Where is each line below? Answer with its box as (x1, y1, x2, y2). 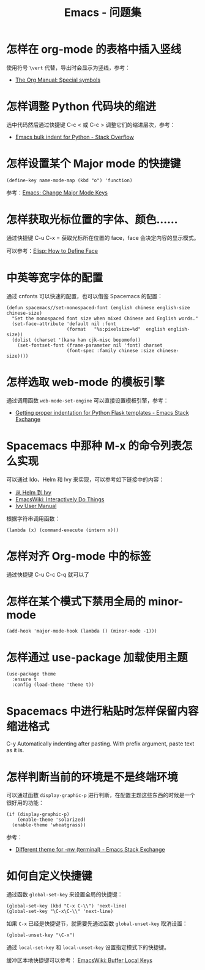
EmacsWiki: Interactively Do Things (15, 495, 105, 503)
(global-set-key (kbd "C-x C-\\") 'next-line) (6, 903, 127, 909)
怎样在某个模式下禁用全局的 (6, 595, 146, 608)
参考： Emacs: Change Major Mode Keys (6, 188, 108, 196)
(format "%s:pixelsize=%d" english (66, 326, 166, 332)
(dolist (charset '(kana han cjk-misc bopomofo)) (12, 337, 141, 343)
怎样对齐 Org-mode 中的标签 (6, 549, 151, 563)
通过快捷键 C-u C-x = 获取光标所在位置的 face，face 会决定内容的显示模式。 (6, 234, 199, 241)
